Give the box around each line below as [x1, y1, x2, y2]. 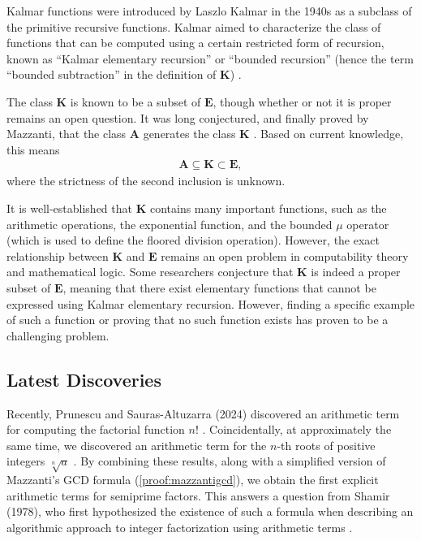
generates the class [143, 125, 236, 142]
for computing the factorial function [6, 421, 185, 438]
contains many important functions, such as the [149, 199, 387, 216]
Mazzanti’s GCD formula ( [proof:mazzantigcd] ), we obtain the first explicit [6, 471, 379, 488]
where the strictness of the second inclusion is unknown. [6, 172, 286, 189]
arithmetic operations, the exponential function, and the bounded [6, 215, 333, 232]
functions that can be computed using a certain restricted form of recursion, [6, 34, 384, 51]
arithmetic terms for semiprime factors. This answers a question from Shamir [6, 487, 390, 504]
